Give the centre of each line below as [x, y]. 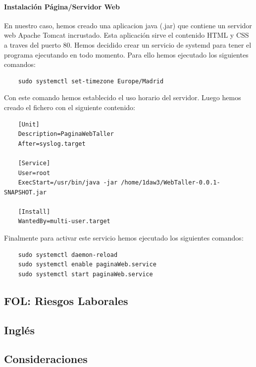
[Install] [34, 212]
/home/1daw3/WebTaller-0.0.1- [171, 183]
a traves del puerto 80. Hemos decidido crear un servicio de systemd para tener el [128, 44]
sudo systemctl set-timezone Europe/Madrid [91, 81]
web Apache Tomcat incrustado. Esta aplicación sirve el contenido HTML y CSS [127, 35]
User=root [34, 173]
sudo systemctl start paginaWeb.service [85, 274]
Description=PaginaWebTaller [66, 134]
